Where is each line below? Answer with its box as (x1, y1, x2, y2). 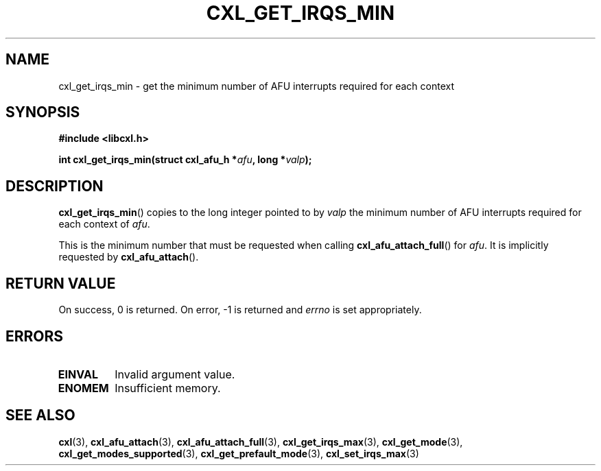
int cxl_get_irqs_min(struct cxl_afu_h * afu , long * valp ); (58, 154, 312, 166)
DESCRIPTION (5, 177, 104, 195)
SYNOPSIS (5, 104, 80, 121)
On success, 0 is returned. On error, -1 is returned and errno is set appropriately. (58, 304, 422, 316)
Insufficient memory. (115, 381, 221, 395)
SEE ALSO (5, 407, 75, 424)
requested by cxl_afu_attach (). (58, 251, 199, 263)
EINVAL (58, 367, 98, 381)
